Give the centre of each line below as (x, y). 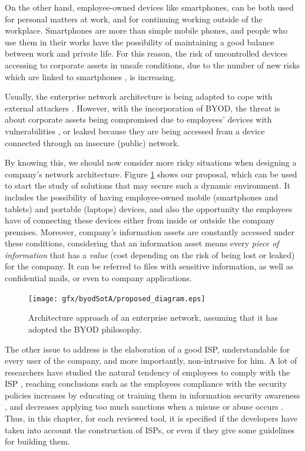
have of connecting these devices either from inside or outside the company (140, 220)
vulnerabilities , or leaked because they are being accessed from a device (135, 131)
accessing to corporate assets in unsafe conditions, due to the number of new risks (152, 65)
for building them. (37, 441)
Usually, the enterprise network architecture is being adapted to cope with (139, 96)
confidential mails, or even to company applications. (98, 278)
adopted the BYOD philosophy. (85, 329)
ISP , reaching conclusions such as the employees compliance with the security (146, 383)
